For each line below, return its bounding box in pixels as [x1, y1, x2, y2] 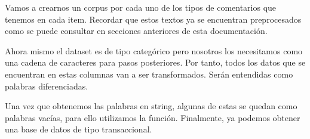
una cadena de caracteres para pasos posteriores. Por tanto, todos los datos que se [5, 56, 306, 69]
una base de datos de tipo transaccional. [5, 123, 152, 135]
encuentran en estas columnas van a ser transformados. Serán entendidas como [5, 67, 293, 80]
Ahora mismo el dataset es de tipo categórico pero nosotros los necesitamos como [5, 44, 303, 57]
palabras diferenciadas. [5, 79, 88, 92]
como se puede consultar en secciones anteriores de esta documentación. [5, 24, 268, 37]
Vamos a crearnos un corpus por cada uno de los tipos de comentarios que [5, 1, 277, 13]
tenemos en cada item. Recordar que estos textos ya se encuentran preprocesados [5, 13, 302, 25]
